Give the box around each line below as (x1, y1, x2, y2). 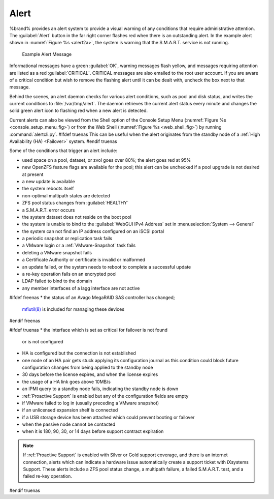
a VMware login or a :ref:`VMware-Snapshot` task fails (22, 242, 136, 249)
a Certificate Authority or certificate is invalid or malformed (22, 257, 146, 263)
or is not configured (22, 338, 63, 344)
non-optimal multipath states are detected (22, 192, 110, 198)
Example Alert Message (22, 51, 72, 57)
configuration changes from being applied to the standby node (22, 364, 153, 370)
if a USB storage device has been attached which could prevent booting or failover (22, 414, 195, 420)
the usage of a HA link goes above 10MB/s (22, 378, 111, 385)
